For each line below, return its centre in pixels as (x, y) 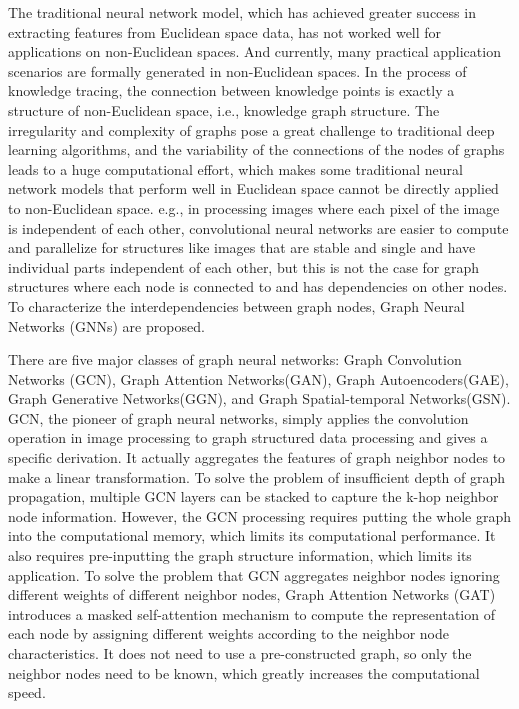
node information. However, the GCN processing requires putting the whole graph (260, 515)
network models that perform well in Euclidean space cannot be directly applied (253, 188)
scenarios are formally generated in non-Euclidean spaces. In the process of (237, 70)
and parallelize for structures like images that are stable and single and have (242, 247)
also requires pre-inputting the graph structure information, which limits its (240, 555)
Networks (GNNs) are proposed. (106, 325)
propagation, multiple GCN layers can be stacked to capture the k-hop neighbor (253, 496)
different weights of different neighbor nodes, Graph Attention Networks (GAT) (252, 594)
